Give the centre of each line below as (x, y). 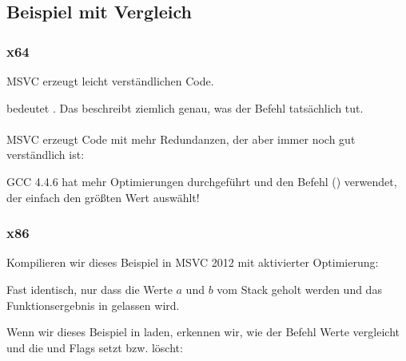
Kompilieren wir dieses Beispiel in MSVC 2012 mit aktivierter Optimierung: (193, 262)
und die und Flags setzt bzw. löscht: (95, 347)
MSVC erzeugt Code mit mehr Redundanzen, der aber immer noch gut (181, 139)
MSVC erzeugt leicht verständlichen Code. (110, 81)
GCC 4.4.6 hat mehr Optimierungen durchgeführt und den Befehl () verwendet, (202, 181)
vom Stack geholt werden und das (299, 289)
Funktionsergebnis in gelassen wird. (93, 305)
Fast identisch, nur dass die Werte (90, 289)
